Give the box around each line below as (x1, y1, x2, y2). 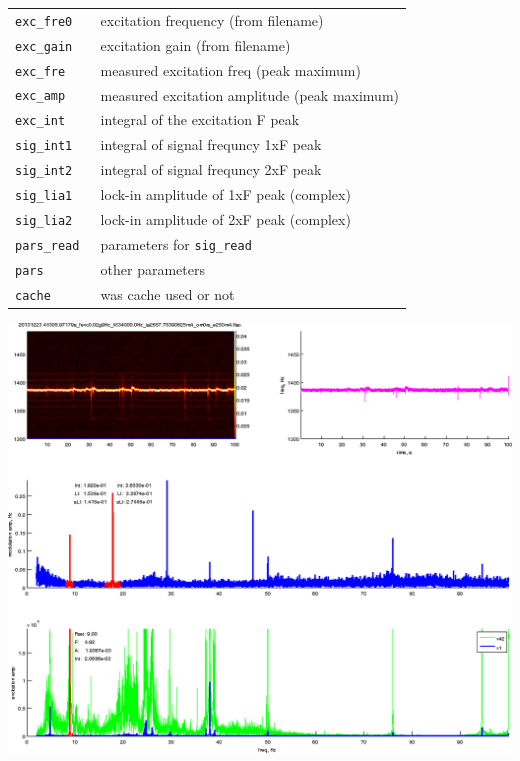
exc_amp (15, 89, 66, 104)
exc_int (15, 114, 66, 129)
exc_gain (15, 39, 73, 54)
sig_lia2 (15, 214, 73, 228)
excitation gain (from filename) (100, 34, 291, 55)
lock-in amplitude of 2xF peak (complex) (100, 209, 351, 230)
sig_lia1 (15, 189, 73, 204)
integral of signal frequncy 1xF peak (100, 134, 322, 155)
